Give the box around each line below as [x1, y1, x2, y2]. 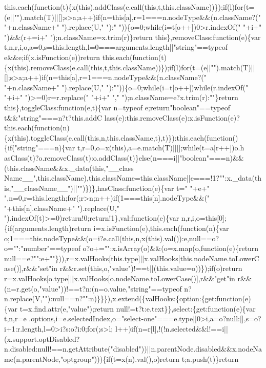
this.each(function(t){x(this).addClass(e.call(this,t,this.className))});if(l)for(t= [4, 2, 255, 12]
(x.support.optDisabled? [4, 333, 80, 344]
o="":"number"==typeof [4, 243, 80, 254]
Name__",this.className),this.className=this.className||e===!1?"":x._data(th [4, 172, 262, 183]
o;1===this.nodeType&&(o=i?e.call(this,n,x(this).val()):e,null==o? [4, 233, 219, 243]
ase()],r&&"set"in [4, 263, 58, 274]
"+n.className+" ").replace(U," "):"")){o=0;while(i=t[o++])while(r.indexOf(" [4, 82, 249, 92]
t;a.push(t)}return [181, 353, 239, 364]
